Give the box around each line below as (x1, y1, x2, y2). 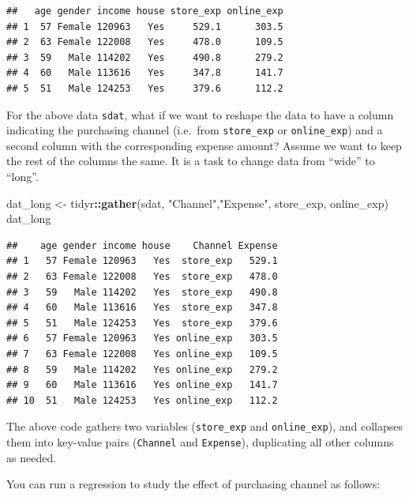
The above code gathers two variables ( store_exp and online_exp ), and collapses (6, 418, 403, 435)
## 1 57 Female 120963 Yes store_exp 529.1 (6, 255, 278, 267)
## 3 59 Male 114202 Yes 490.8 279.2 (6, 51, 283, 63)
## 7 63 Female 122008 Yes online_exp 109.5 (6, 348, 278, 360)
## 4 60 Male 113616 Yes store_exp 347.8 (6, 302, 278, 314)
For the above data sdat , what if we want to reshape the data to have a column (6, 106, 394, 122)
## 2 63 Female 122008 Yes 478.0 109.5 (6, 36, 283, 48)
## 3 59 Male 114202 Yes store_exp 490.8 (6, 286, 278, 298)
